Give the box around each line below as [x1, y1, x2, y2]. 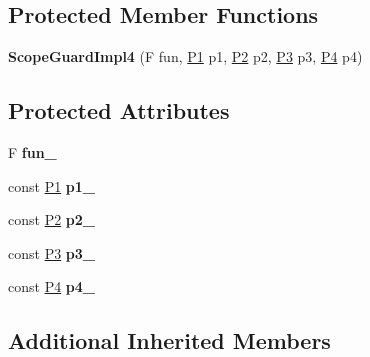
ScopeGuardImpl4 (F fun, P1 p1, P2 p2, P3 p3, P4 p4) [8, 46, 363, 67]
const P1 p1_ [8, 175, 96, 196]
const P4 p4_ [8, 276, 96, 297]
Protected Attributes [8, 95, 230, 126]
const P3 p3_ [8, 242, 96, 263]
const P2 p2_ [8, 209, 96, 230]
